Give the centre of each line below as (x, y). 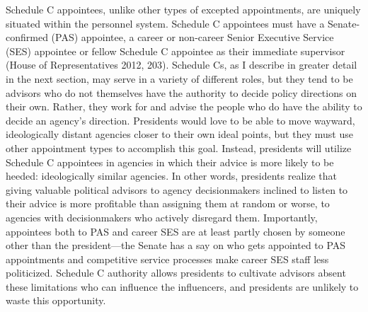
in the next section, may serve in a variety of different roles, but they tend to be (179, 78)
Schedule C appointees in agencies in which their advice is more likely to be (170, 162)
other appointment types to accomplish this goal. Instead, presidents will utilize (179, 148)
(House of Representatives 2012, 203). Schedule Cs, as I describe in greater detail (182, 65)
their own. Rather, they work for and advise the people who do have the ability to (184, 106)
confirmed (27, 37)
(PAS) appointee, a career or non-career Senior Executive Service (192, 37)
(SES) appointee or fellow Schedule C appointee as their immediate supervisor (176, 51)
